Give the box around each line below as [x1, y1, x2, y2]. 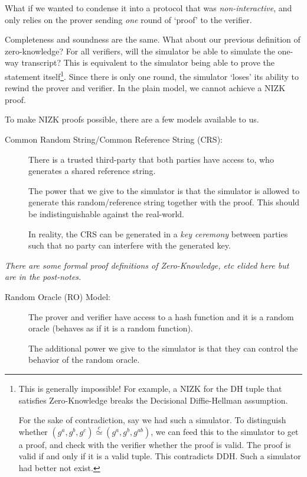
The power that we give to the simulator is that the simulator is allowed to [28, 184, 300, 196]
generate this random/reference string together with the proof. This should [28, 196, 300, 208]
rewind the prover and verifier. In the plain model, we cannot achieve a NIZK [5, 82, 286, 94]
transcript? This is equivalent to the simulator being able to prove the [21, 56, 275, 69]
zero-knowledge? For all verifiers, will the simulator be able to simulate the [5, 44, 275, 57]
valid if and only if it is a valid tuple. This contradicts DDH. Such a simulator [18, 450, 301, 462]
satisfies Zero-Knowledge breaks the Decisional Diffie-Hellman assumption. [18, 394, 288, 406]
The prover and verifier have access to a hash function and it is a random [28, 310, 294, 323]
